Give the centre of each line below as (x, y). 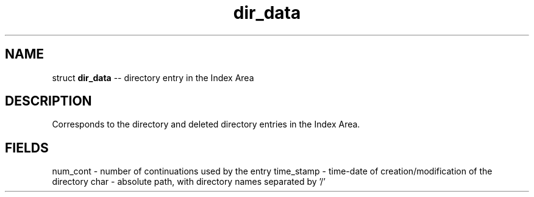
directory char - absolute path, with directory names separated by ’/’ (189, 182)
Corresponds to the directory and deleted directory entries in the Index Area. (206, 124)
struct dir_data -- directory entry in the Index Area (153, 77)
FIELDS (27, 148)
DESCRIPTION (48, 101)
